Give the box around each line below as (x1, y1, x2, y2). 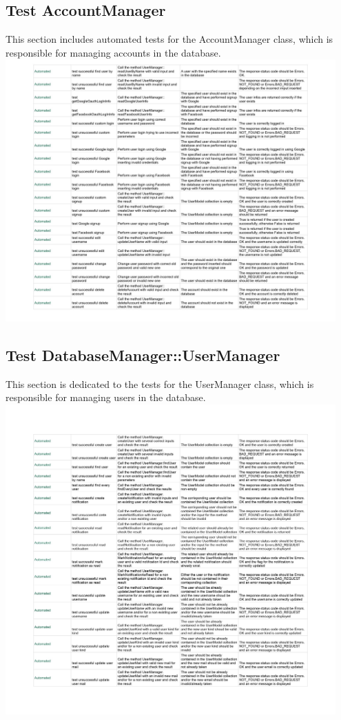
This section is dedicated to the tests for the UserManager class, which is (6, 376, 314, 391)
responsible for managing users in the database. (6, 390, 206, 405)
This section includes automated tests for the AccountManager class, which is (6, 32, 333, 46)
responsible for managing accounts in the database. (6, 45, 221, 59)
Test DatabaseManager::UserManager (6, 344, 280, 366)
